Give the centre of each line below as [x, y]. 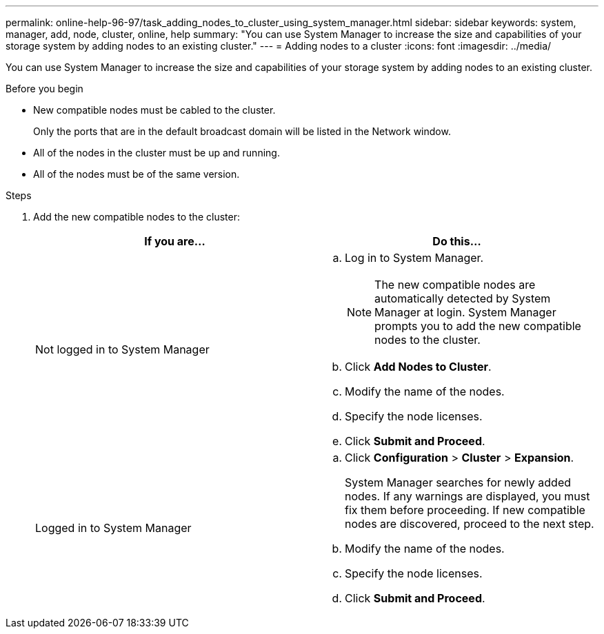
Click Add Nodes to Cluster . [418, 367]
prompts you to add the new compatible [478, 326]
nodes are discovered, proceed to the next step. [470, 524]
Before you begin [44, 89]
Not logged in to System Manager [122, 349]
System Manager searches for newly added [458, 482]
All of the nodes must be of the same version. [137, 174]
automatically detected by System [463, 298]
